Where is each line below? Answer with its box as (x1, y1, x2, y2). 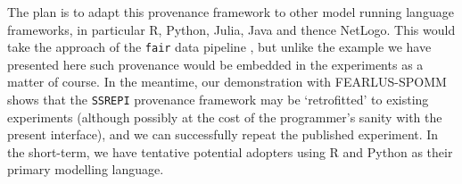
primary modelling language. (7, 160, 164, 179)
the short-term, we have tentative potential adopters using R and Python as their (7, 142, 453, 161)
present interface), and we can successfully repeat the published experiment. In (7, 125, 439, 144)
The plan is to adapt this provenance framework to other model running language (7, 3, 454, 21)
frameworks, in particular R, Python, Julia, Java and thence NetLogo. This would (7, 20, 456, 38)
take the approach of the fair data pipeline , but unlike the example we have (7, 38, 432, 56)
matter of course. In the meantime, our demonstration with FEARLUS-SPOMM (7, 72, 447, 91)
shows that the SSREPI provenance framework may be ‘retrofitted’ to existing (7, 90, 429, 109)
